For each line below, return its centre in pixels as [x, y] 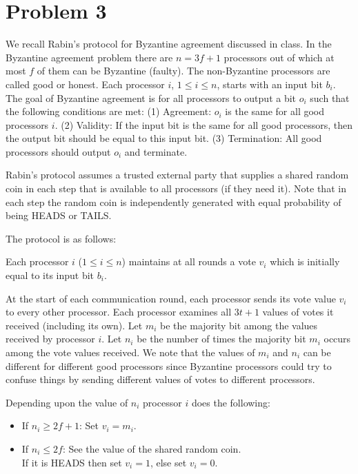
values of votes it [298, 312]
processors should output [58, 151]
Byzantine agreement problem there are [89, 57]
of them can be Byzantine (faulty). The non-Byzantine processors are [183, 71]
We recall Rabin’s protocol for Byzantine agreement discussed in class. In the [169, 44]
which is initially [305, 261]
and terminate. [156, 151]
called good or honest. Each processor [85, 84]
